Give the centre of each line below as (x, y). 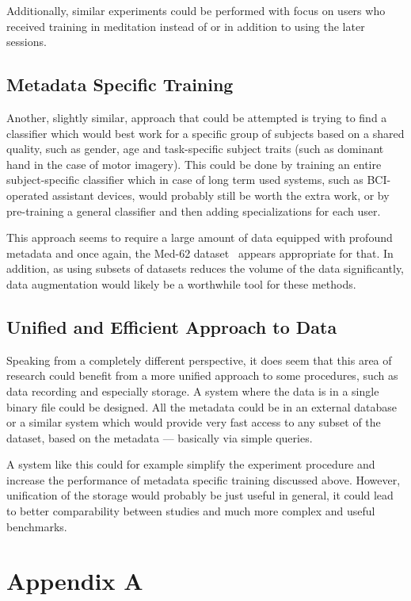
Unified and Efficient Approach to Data (172, 326)
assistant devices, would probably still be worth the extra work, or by (221, 195)
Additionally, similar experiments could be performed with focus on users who (196, 10)
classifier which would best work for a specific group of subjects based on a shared (205, 133)
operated (28, 195)
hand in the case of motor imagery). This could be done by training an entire (194, 164)
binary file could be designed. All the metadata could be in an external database (202, 406)
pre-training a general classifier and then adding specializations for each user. (194, 211)
